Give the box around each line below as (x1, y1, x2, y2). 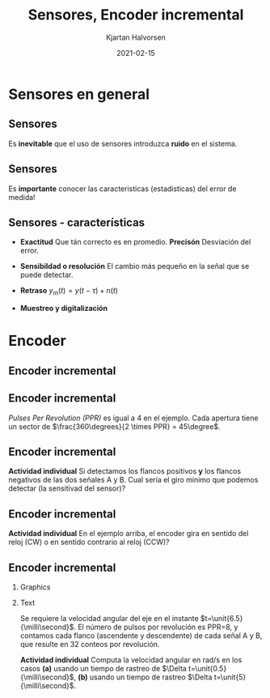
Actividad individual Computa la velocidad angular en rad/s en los (19, 655, 243, 665)
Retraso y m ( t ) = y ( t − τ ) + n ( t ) (19, 286, 119, 297)
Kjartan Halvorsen (106, 32, 166, 42)
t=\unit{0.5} (188, 664, 227, 673)
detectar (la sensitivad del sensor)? (8, 483, 126, 493)
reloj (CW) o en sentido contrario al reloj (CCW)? (8, 537, 170, 547)
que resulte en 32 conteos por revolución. (19, 640, 160, 649)
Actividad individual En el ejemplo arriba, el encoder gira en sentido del (8, 529, 249, 538)
